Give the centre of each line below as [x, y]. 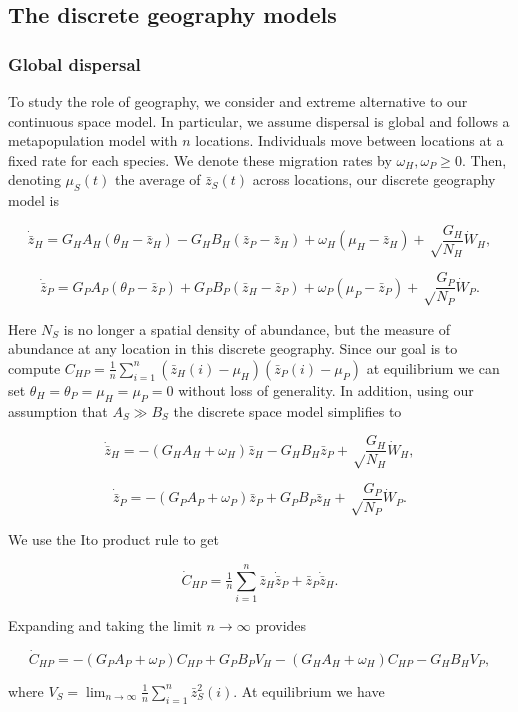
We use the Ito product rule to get [113, 539]
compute [34, 367]
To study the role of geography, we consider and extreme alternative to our [238, 101]
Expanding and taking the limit [105, 624]
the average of [158, 179]
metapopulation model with [93, 140]
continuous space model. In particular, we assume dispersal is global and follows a [259, 120]
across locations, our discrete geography [374, 179]
